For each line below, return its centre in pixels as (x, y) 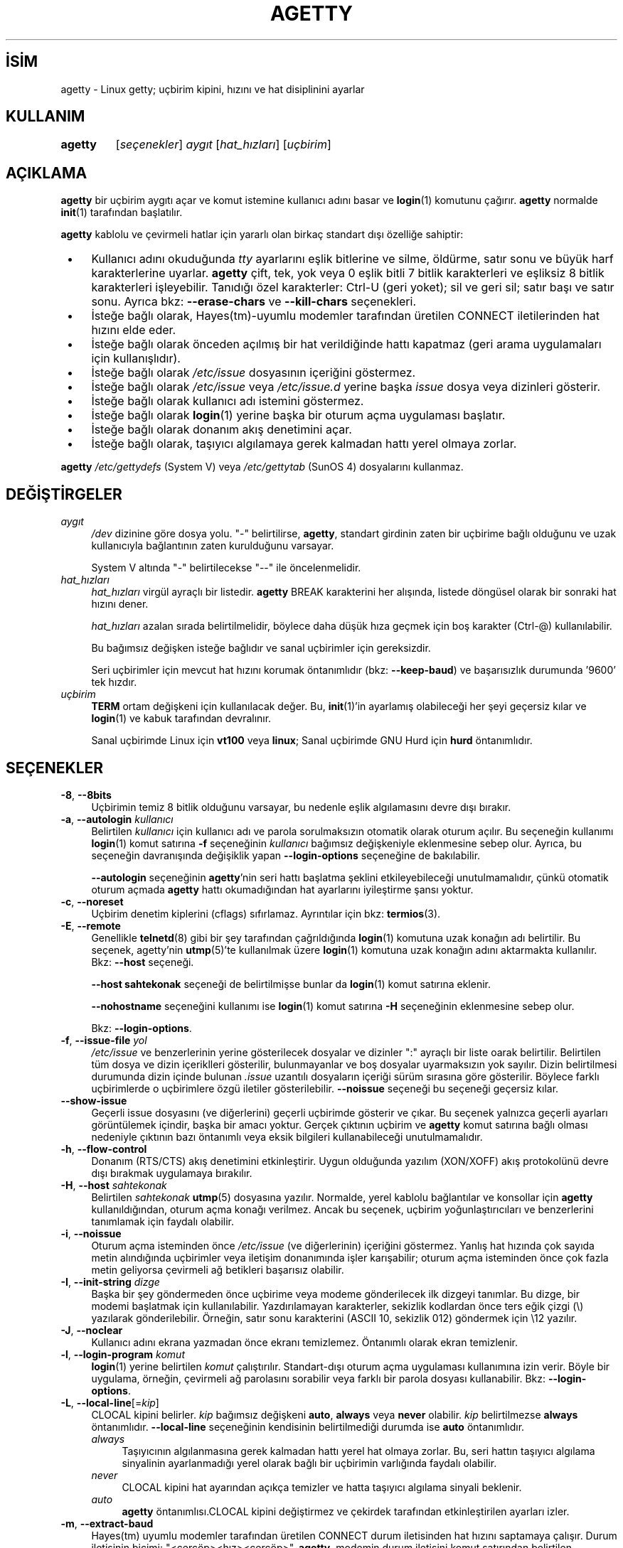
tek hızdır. (114, 682)
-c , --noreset (92, 901)
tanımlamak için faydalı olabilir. (163, 1221)
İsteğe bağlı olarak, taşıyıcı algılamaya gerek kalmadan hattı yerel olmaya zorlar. (304, 444)
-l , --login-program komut (123, 1354)
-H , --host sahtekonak (114, 1185)
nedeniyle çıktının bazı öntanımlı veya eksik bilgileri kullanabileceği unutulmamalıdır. (287, 1136)
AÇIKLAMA (47, 173)
